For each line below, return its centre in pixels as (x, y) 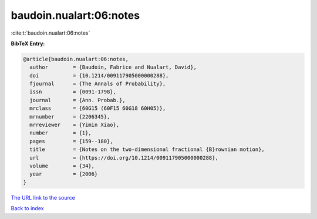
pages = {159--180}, (72, 141)
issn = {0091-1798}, (73, 92)
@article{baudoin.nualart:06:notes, (76, 59)
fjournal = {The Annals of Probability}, (98, 84)
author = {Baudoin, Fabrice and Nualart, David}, (113, 67)
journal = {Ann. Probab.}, (77, 100)
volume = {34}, (62, 166)
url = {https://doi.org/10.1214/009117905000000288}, (124, 158)
